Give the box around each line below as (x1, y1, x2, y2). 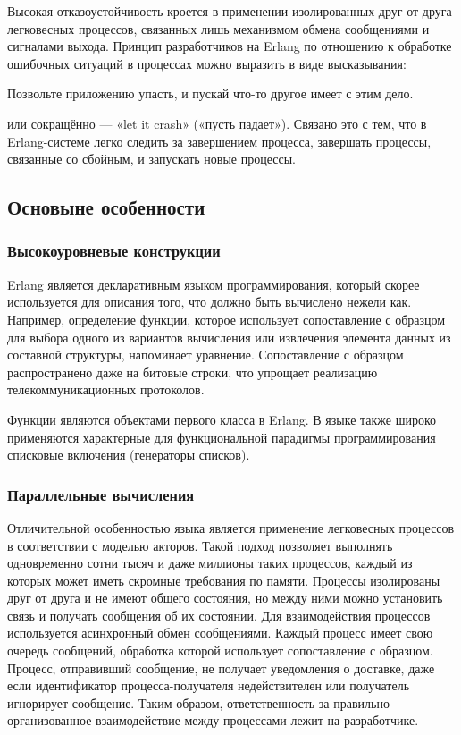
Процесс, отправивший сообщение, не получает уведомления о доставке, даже (7, 658, 435, 677)
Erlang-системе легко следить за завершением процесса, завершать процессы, (7, 131, 432, 150)
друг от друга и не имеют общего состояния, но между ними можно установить (7, 588, 443, 607)
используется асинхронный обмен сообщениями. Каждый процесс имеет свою (7, 623, 433, 642)
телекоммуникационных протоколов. (7, 380, 205, 399)
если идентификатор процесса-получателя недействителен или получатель (7, 676, 410, 695)
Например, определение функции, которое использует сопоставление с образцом (7, 309, 446, 328)
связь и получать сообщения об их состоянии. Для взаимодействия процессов (7, 605, 431, 624)
